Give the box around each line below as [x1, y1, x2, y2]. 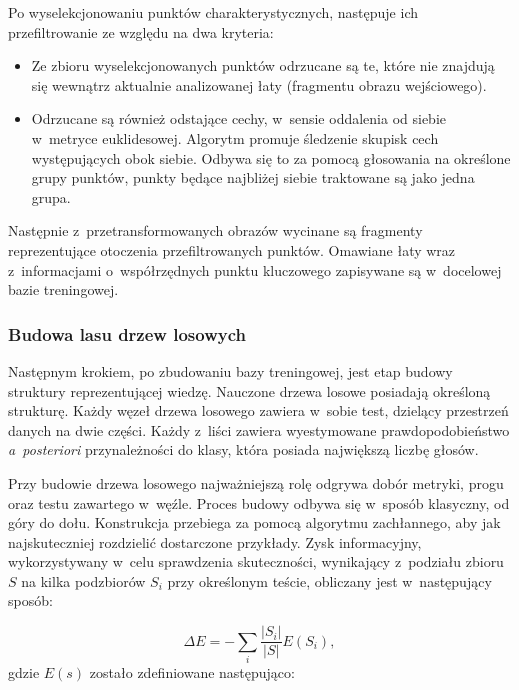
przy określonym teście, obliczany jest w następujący [167, 570, 492, 591]
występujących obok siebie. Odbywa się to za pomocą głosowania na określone [31, 147, 511, 168]
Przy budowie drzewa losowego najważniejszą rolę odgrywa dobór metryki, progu [8, 472, 504, 493]
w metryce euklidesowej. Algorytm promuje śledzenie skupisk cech [31, 127, 439, 148]
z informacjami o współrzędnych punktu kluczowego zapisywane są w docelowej [8, 259, 502, 280]
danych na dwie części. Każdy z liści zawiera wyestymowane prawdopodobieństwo [8, 419, 510, 440]
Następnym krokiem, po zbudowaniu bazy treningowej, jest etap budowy [8, 360, 453, 381]
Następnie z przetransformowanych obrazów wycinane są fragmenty [8, 220, 423, 241]
